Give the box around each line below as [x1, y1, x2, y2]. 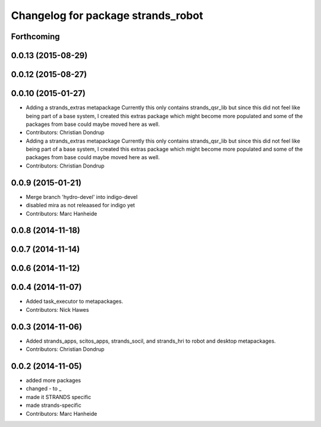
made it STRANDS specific [26, 393, 92, 400]
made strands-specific [26, 401, 81, 409]
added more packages [26, 377, 81, 384]
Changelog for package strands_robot [11, 9, 203, 22]
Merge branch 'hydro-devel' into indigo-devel [26, 193, 138, 200]
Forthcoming [11, 31, 60, 42]
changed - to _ [26, 385, 62, 392]
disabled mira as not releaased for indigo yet [26, 202, 135, 209]
